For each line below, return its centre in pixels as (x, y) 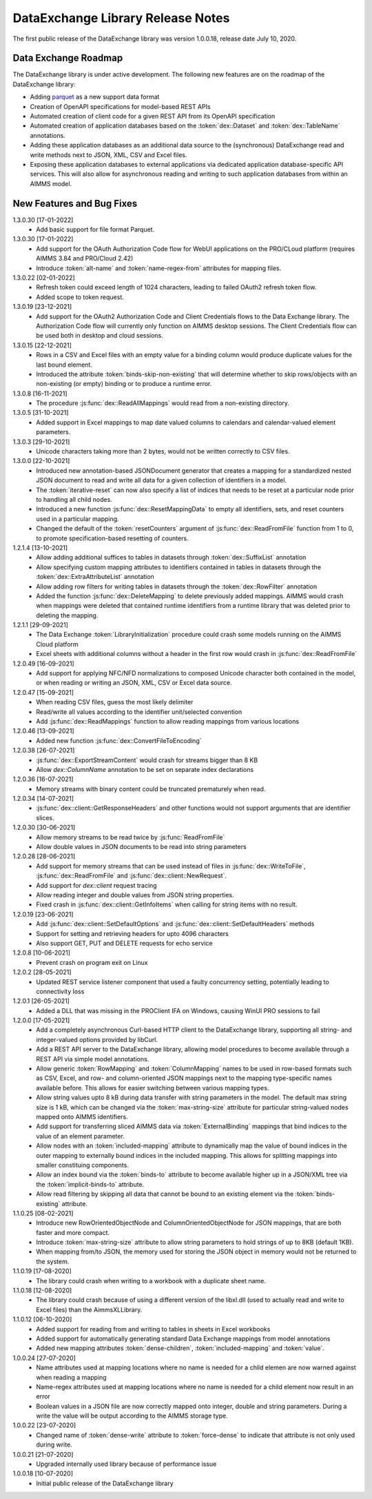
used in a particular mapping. (78, 519)
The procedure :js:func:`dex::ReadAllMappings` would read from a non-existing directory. (163, 403)
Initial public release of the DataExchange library (105, 1483)
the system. (53, 1261)
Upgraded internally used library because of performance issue (126, 1464)
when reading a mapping (71, 1377)
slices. (45, 817)
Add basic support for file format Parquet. (95, 230)
